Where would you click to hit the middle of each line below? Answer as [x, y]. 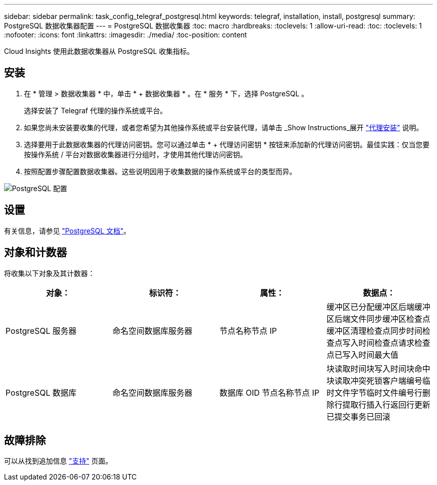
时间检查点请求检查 [394, 343]
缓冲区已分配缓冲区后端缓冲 [378, 307]
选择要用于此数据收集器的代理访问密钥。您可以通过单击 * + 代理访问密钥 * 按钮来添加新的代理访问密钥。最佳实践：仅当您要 [227, 144]
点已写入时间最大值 [362, 355]
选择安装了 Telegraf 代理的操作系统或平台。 [96, 110]
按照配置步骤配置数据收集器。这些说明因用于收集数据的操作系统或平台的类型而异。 [160, 171]
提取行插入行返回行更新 [386, 404]
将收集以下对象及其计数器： [49, 273]
